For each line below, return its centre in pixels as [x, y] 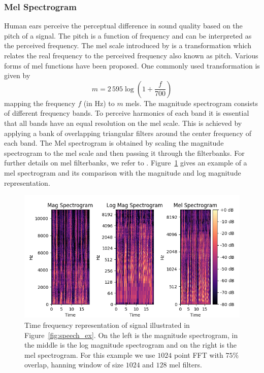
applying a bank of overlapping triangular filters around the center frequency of [128, 133]
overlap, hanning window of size [74, 365]
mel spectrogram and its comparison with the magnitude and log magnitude [123, 172]
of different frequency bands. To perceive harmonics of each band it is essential [127, 113]
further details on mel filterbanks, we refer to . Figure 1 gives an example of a [126, 163]
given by [17, 75]
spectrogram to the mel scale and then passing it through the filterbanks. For [124, 152]
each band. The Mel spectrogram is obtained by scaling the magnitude [114, 143]
